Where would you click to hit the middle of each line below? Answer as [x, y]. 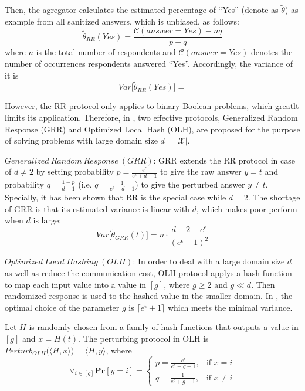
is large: [47, 220]
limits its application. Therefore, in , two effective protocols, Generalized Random [151, 118]
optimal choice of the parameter [62, 307]
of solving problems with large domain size [81, 140]
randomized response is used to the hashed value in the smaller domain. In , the [149, 296]
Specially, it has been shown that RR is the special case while [116, 197]
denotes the [272, 52]
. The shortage [274, 197]
